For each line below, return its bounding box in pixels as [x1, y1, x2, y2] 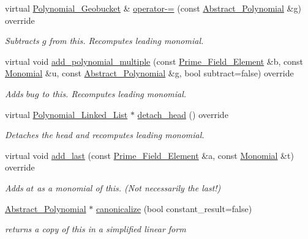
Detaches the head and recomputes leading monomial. [5, 128, 205, 141]
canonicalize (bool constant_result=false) [96, 202, 252, 215]
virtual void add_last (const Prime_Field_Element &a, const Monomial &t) [5, 149, 294, 161]
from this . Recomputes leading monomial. [49, 34, 204, 47]
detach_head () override [137, 108, 228, 120]
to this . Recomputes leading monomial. [42, 87, 187, 100]
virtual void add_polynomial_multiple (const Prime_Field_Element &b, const [5, 54, 304, 67]
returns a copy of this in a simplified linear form [5, 222, 186, 235]
